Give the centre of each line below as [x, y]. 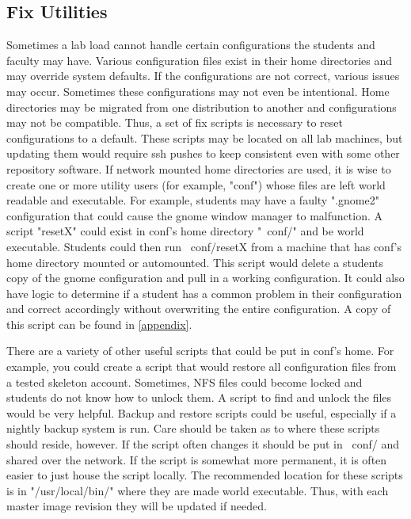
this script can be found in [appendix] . [99, 324]
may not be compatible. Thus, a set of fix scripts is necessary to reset [175, 122]
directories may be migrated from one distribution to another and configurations [202, 107]
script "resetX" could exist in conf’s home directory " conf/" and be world [185, 231]
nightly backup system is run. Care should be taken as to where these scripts [193, 428]
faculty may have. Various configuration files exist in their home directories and [200, 60]
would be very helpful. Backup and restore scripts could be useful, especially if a [202, 412]
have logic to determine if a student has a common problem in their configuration [204, 293]
